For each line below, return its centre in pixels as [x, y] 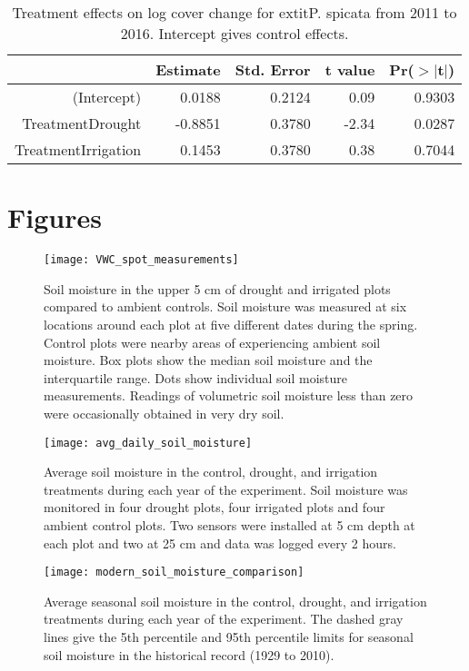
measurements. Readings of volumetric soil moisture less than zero [229, 395]
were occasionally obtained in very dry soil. [164, 413]
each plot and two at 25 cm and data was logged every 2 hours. [220, 543]
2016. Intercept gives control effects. [234, 33]
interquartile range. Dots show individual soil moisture [195, 377]
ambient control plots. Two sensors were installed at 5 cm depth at [230, 524]
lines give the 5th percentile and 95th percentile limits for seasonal [229, 636]
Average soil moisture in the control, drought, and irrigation [211, 472]
